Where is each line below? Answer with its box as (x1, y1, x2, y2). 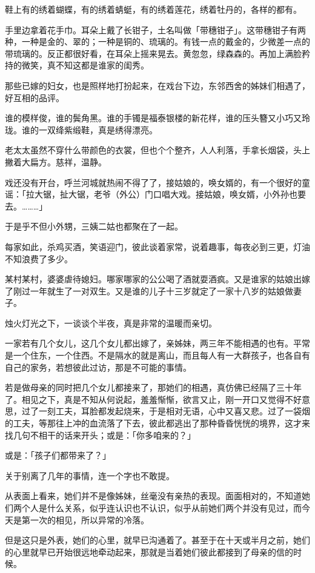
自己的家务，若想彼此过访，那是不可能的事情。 (5, 360, 191, 373)
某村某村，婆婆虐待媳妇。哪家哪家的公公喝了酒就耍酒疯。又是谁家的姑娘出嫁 (5, 273, 310, 285)
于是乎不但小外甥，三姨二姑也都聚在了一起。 (5, 220, 183, 233)
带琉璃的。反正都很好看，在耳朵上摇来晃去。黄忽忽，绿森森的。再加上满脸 (5, 47, 302, 59)
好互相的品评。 (5, 91, 64, 104)
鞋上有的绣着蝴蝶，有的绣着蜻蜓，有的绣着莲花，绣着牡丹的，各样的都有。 (5, 3, 302, 15)
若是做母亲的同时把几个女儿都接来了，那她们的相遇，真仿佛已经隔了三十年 (5, 381, 302, 394)
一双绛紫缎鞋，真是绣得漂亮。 (38, 123, 157, 136)
